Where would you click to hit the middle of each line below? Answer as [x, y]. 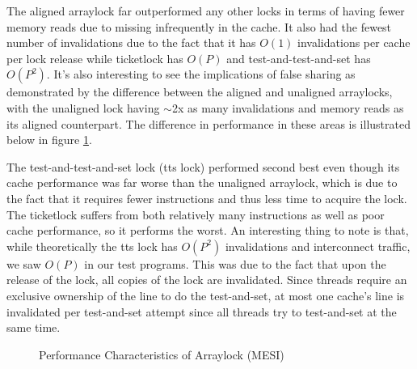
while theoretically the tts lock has [92, 246]
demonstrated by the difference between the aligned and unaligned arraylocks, [200, 92]
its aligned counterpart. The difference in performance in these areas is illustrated [208, 123]
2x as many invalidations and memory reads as [288, 107]
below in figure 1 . [49, 140]
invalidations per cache [354, 42]
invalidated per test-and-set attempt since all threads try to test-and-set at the [202, 311]
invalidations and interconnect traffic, [318, 246]
